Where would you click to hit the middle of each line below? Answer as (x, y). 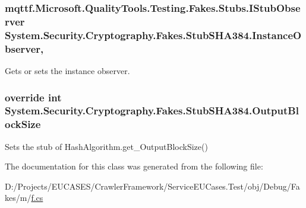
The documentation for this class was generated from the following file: (134, 166)
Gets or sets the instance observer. (67, 70)
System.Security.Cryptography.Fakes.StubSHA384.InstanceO (153, 35)
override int (33, 97)
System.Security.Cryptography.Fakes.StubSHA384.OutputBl (152, 111)
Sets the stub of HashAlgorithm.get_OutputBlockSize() (106, 146)
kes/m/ (18, 198)
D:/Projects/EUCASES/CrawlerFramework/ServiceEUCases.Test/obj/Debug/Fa (152, 186)
